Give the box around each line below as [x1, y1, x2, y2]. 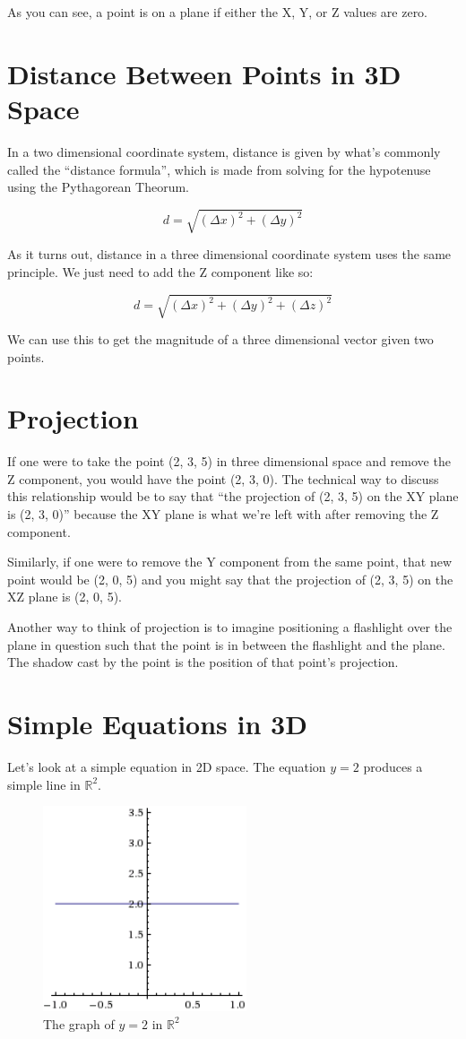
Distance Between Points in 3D [7, 55, 401, 91]
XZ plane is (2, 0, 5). [7, 587, 123, 606]
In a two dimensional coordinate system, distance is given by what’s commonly [7, 142, 441, 160]
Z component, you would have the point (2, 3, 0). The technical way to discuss [7, 469, 439, 488]
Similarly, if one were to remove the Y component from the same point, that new [7, 552, 453, 571]
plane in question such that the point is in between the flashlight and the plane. [7, 635, 445, 654]
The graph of [43, 1014, 115, 1033]
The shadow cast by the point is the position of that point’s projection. [7, 653, 399, 671]
